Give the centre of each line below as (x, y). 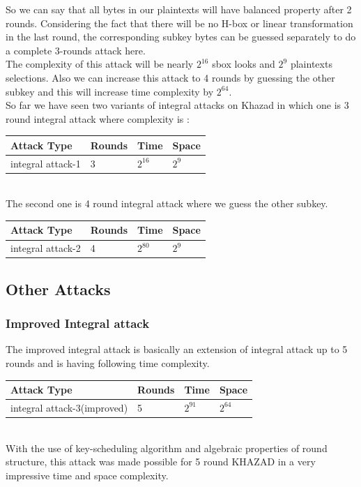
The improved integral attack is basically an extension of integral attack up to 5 (177, 349)
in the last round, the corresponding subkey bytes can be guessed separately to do (181, 37)
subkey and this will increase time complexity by (110, 91)
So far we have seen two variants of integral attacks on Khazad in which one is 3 (177, 105)
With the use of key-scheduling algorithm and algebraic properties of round (167, 448)
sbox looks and (244, 64)
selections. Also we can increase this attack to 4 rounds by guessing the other (170, 77)
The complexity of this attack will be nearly (100, 64)
